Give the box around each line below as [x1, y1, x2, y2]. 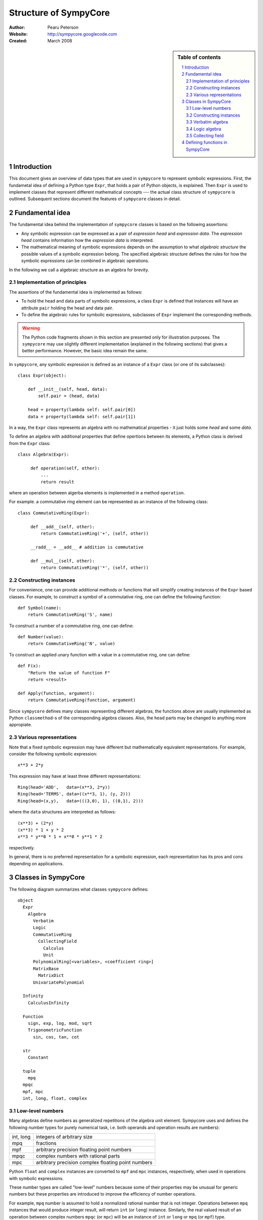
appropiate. [9, 722, 32, 728]
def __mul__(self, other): [30, 558, 95, 564]
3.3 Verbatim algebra [186, 119, 228, 125]
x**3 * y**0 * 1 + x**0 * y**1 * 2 [18, 834, 103, 839]
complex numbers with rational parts [36, 1153, 120, 1159]
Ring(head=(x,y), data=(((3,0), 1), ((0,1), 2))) [18, 798, 144, 804]
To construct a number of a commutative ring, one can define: [9, 623, 134, 629]
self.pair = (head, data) [38, 393, 100, 399]
